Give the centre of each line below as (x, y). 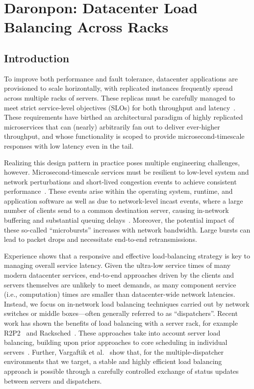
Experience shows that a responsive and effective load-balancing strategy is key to (127, 255)
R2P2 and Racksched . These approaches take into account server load (112, 332)
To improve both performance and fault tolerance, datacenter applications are (121, 78)
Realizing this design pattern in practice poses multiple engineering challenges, (122, 162)
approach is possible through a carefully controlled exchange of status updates (121, 371)
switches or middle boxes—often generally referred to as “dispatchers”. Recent (121, 313)
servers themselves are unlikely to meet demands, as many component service (120, 284)
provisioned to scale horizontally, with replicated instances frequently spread (118, 88)
